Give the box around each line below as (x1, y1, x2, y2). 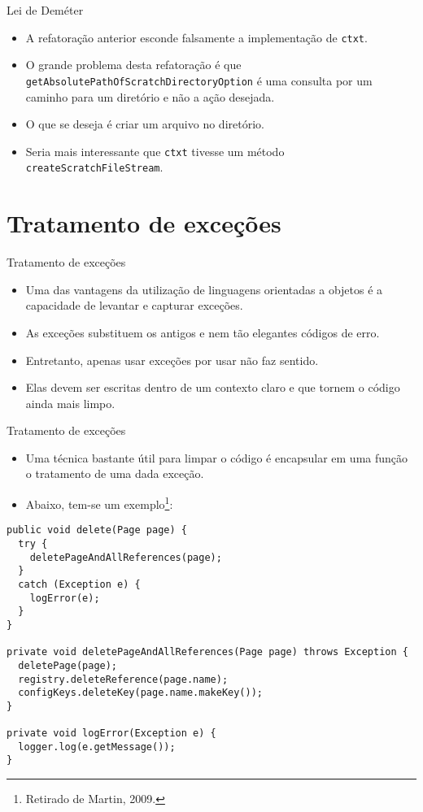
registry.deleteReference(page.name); (18, 673, 229, 685)
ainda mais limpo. (25, 394, 116, 411)
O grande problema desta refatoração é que (25, 56, 242, 73)
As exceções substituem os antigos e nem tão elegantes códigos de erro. (25, 323, 380, 341)
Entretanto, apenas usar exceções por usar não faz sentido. (25, 351, 319, 368)
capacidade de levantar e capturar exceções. (25, 297, 243, 314)
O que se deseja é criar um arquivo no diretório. (25, 115, 264, 132)
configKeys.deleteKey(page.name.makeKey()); (18, 687, 263, 699)
